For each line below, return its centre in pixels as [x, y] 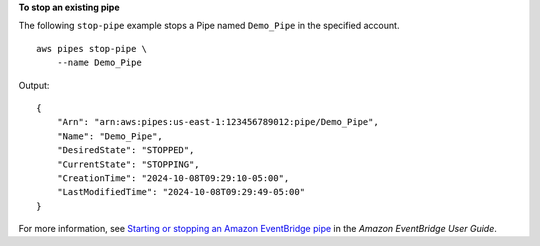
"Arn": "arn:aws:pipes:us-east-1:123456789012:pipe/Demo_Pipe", [217, 122]
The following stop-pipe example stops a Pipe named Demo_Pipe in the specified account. [209, 26]
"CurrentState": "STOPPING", [128, 164]
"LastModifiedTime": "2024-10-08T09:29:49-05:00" [180, 192]
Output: [34, 85]
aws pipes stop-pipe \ [92, 48]
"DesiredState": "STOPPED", [125, 150]
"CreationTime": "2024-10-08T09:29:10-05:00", [173, 178]
